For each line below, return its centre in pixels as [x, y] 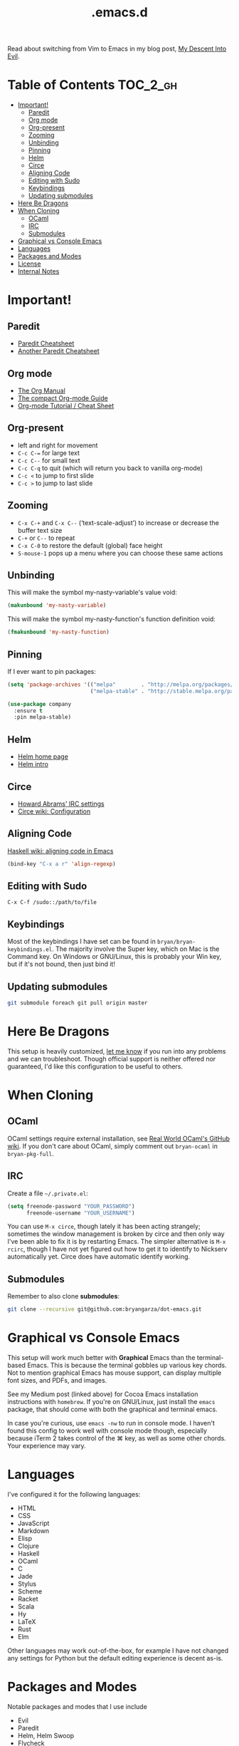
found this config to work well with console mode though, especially [107, 1431]
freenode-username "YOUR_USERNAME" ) [80, 1213]
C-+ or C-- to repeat [46, 538]
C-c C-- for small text [49, 460]
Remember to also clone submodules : [63, 1296]
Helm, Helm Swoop [46, 1735]
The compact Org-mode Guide [63, 398]
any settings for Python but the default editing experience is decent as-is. [115, 1658]
